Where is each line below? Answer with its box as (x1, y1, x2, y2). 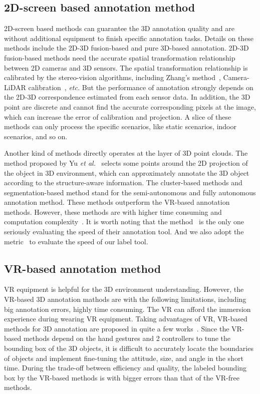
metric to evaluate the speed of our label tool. (4, 236, 148, 246)
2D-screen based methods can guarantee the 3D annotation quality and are (4, 23, 235, 34)
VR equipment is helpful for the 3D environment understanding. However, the (4, 284, 244, 294)
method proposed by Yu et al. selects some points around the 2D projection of (4, 157, 248, 168)
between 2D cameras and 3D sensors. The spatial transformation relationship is (4, 62, 248, 73)
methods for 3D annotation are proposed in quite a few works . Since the (4, 323, 229, 333)
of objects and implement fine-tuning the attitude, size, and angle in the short (4, 352, 243, 363)
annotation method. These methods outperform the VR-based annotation (4, 197, 230, 207)
